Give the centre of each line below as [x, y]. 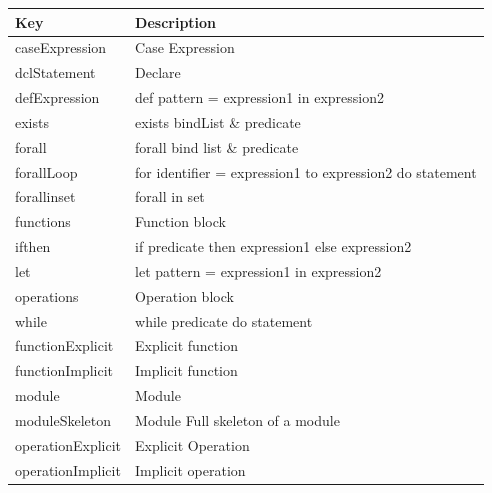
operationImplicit [68, 469]
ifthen [33, 246]
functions [43, 221]
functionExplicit [64, 345]
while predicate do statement [224, 320]
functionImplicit [64, 370]
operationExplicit [68, 444]
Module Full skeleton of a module [237, 420]
